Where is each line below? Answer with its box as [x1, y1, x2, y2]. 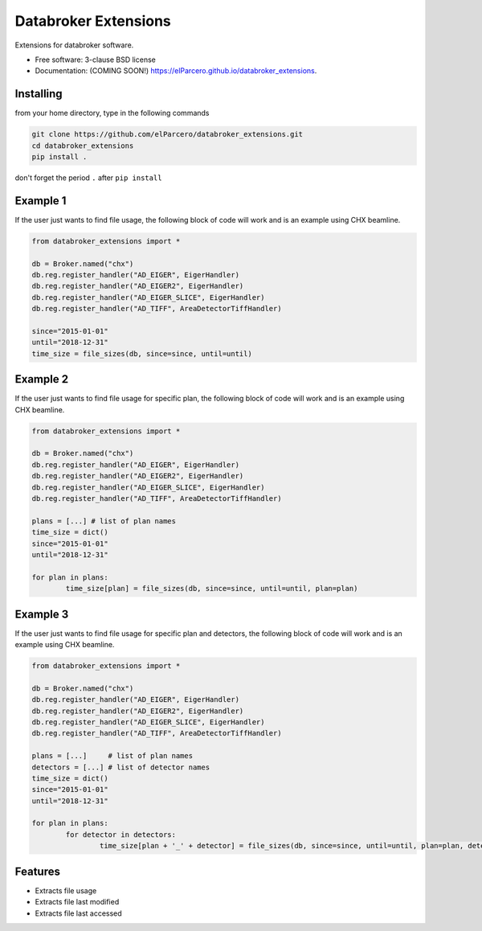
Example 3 [14, 607, 69, 621]
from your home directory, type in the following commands [14, 109, 210, 118]
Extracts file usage [35, 885, 97, 896]
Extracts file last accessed [35, 908, 122, 918]
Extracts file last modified [35, 897, 120, 907]
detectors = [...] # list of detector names [31, 762, 210, 772]
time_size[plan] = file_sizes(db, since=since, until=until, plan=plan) [65, 584, 358, 593]
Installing [14, 87, 63, 100]
